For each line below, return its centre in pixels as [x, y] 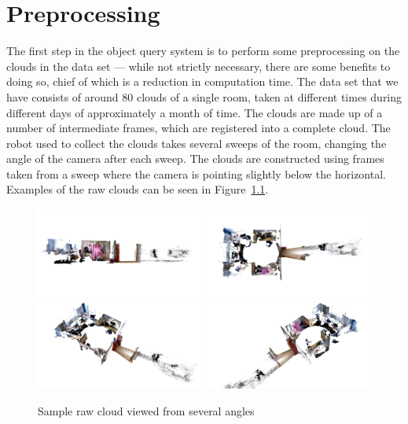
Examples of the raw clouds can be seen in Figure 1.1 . [138, 189]
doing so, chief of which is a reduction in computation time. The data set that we [202, 81]
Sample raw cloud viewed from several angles [146, 410]
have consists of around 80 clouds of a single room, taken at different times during [204, 96]
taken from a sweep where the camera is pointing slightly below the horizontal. [196, 173]
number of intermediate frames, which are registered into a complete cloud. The [198, 128]
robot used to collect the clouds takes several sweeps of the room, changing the [197, 143]
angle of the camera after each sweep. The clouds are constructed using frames [195, 159]
